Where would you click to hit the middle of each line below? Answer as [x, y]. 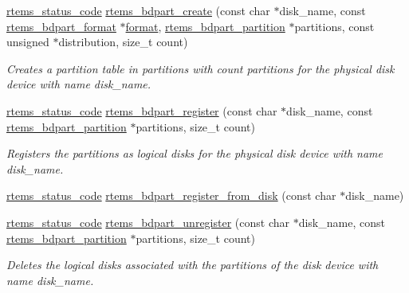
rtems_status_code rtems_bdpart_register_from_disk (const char [171, 195]
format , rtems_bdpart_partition [205, 26]
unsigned [28, 42]
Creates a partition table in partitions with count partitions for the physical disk [201, 68]
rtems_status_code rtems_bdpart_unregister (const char [148, 222]
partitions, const [334, 26]
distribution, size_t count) [123, 42]
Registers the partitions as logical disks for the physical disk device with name [195, 153]
